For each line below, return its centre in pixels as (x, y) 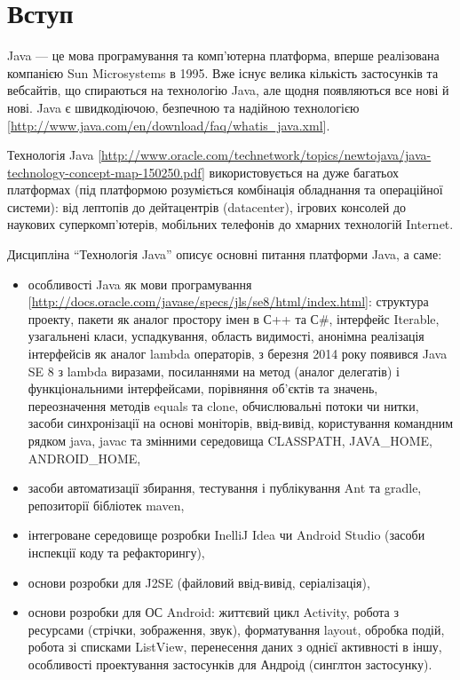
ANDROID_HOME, (84, 458)
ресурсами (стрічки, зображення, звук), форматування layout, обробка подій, (236, 629)
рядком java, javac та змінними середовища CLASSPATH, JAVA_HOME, (230, 440)
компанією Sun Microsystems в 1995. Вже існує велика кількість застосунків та (223, 72)
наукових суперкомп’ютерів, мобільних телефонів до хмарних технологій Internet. (230, 224)
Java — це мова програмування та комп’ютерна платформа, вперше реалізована (223, 55)
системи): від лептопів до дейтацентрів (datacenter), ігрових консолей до (207, 206)
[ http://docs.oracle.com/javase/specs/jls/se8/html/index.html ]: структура (228, 301)
